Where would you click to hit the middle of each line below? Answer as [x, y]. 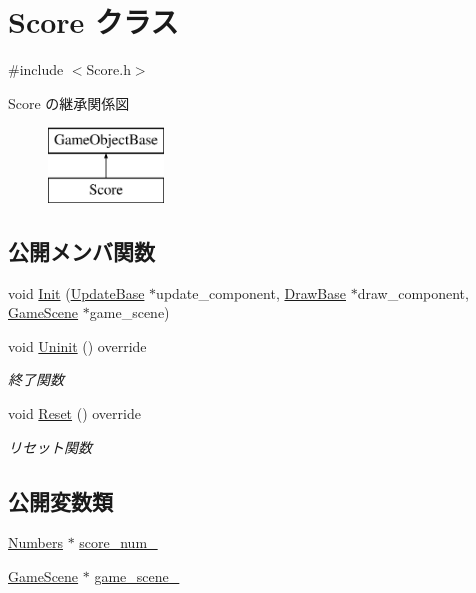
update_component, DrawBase [251, 292]
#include [36, 69]
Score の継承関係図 [69, 102]
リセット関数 [50, 446]
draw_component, [413, 292]
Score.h [108, 69]
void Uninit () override [77, 345]
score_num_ [118, 542]
